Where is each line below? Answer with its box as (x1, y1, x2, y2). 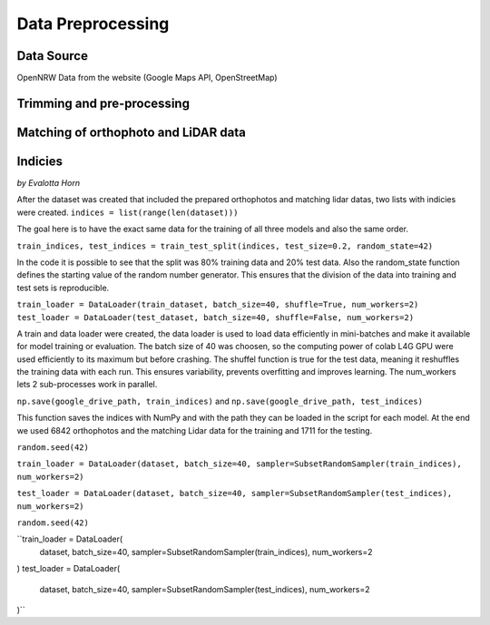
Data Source (16, 48, 88, 63)
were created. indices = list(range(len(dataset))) (16, 207, 239, 218)
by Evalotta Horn (16, 178, 81, 188)
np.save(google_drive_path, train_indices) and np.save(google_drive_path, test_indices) (16, 396, 424, 406)
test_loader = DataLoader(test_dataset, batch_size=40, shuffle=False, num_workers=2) (16, 312, 415, 322)
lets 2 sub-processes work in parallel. (16, 379, 158, 390)
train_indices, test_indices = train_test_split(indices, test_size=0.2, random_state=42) (16, 240, 434, 251)
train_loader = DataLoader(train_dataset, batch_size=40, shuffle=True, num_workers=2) (16, 299, 419, 310)
